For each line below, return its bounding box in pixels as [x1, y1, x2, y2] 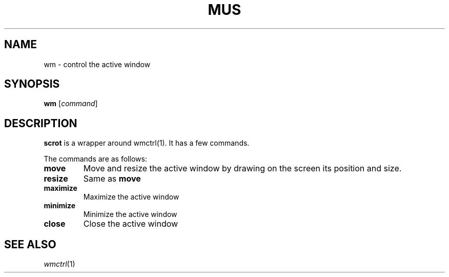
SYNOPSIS [4, 77, 60, 91]
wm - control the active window [44, 60, 151, 69]
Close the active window [83, 219, 178, 229]
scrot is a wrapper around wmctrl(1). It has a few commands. [44, 138, 250, 148]
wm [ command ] [44, 99, 98, 108]
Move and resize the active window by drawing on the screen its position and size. [83, 163, 402, 174]
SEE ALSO [4, 238, 56, 251]
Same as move [83, 173, 141, 184]
